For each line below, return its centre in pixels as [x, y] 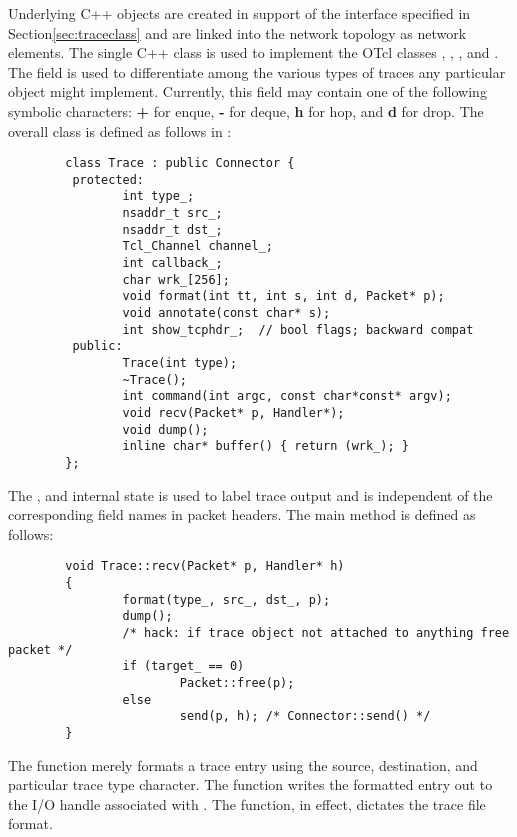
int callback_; [172, 263]
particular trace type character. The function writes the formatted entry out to [250, 784]
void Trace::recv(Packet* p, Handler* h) [205, 566]
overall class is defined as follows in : [120, 130]
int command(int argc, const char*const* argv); [287, 396]
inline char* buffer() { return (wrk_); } [265, 446]
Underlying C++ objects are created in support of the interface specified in [239, 13]
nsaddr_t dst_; [172, 229]
